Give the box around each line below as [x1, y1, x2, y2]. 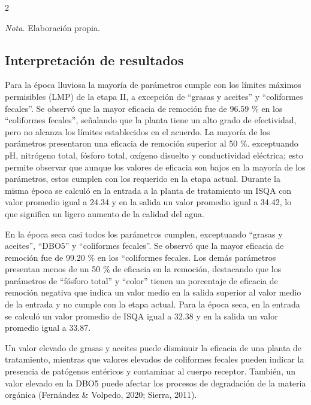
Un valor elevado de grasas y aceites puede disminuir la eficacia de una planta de [5, 341, 302, 354]
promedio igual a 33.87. [5, 321, 91, 334]
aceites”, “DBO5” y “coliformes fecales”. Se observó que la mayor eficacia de [5, 239, 284, 252]
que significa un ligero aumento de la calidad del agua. [5, 207, 205, 220]
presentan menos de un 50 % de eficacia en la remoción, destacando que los [5, 263, 282, 275]
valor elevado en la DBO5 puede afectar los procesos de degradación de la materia [5, 376, 306, 389]
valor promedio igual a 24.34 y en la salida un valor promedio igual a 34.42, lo [5, 196, 292, 208]
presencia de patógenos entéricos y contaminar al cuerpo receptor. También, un [5, 365, 295, 377]
